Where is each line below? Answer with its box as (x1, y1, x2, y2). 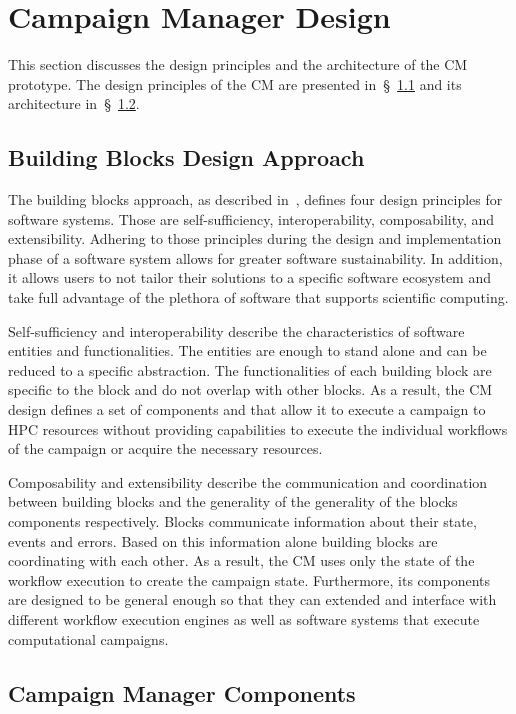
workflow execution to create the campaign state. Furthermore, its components (8, 569, 491, 590)
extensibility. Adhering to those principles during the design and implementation (8, 228, 502, 249)
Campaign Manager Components (8, 677, 356, 708)
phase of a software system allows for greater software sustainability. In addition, (8, 247, 503, 268)
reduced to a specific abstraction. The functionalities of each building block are (8, 359, 492, 380)
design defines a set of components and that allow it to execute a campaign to (8, 399, 486, 420)
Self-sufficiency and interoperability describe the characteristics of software (8, 320, 465, 341)
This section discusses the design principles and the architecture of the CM (8, 54, 468, 75)
